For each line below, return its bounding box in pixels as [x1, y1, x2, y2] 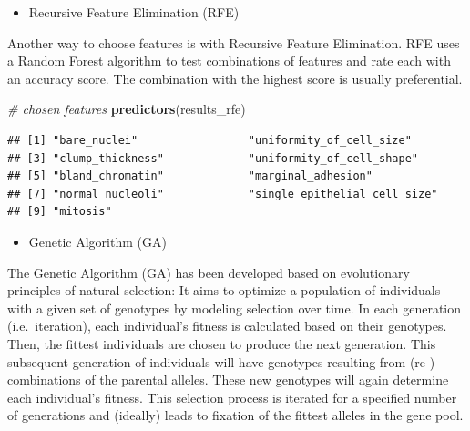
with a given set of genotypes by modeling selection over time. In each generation [7, 298, 462, 317]
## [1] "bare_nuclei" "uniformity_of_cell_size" [7, 133, 412, 147]
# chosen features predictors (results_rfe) [7, 99, 246, 118]
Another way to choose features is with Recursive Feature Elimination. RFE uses [7, 33, 460, 52]
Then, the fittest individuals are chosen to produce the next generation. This [7, 334, 436, 353]
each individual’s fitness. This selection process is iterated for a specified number [7, 387, 457, 406]
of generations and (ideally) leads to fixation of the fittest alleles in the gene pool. [7, 405, 464, 425]
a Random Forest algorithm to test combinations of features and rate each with [7, 51, 451, 70]
